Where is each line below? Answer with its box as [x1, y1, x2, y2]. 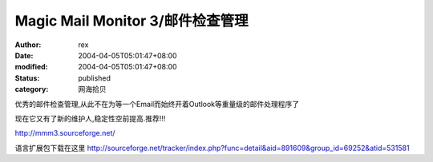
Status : [14, 73, 40, 83]
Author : [14, 40, 42, 49]
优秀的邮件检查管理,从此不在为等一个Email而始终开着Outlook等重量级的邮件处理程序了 [14, 99, 300, 109]
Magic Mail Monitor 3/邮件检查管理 [14, 12, 249, 30]
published [78, 73, 111, 83]
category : [14, 85, 49, 94]
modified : [14, 62, 48, 72]
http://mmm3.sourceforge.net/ [14, 128, 115, 138]
